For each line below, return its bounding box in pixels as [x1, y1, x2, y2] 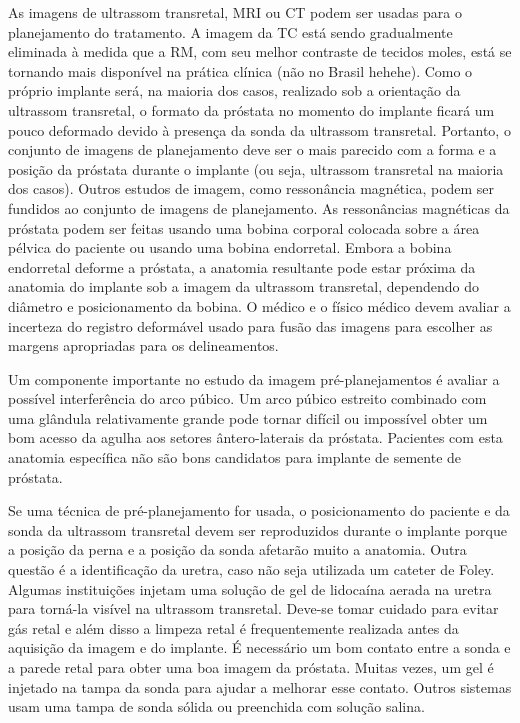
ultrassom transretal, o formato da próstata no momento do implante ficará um [8, 99, 495, 120]
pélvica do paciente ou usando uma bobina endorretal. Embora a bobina [8, 237, 452, 258]
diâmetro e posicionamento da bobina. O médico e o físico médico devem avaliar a [8, 295, 511, 316]
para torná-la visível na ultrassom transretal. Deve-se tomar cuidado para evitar [8, 598, 499, 619]
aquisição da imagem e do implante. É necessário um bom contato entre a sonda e [8, 637, 511, 658]
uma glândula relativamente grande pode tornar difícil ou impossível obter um [8, 407, 488, 428]
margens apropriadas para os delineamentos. [8, 335, 279, 356]
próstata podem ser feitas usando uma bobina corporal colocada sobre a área [8, 217, 480, 238]
